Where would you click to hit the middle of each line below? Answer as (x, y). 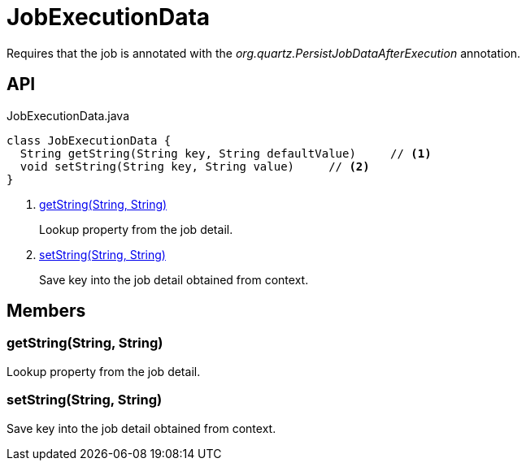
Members (46, 311)
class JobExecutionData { (89, 140)
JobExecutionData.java (68, 115)
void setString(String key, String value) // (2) (195, 166)
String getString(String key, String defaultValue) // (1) (226, 153)
